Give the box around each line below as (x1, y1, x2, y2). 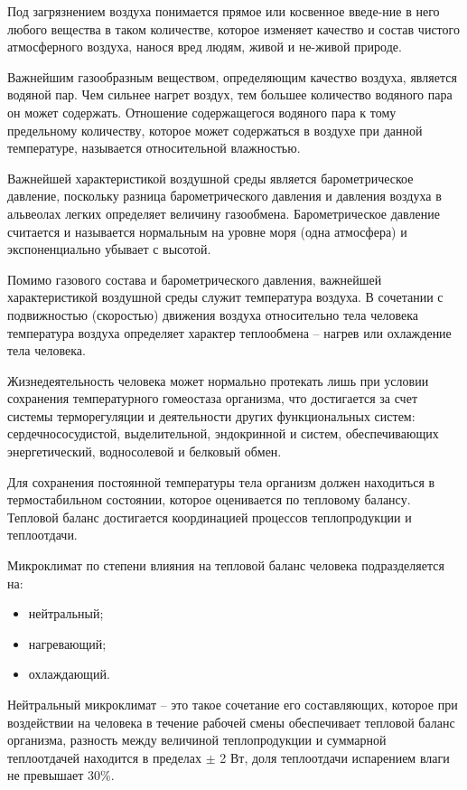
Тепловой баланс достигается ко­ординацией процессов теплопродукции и (7, 507, 412, 526)
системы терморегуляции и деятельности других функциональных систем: (7, 406, 416, 425)
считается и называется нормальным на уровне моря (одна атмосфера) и (7, 221, 407, 240)
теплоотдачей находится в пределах (7, 748, 202, 766)
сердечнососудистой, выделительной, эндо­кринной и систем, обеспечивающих (7, 424, 439, 443)
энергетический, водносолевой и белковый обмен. (7, 442, 282, 461)
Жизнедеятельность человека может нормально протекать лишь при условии (7, 371, 429, 390)
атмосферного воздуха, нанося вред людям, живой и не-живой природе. (7, 37, 402, 56)
